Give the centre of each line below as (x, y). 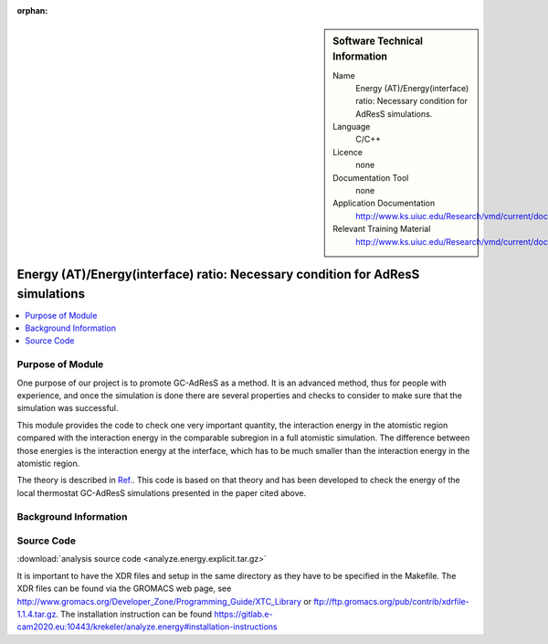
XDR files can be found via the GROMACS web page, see (124, 588)
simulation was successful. (68, 408)
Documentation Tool (371, 177)
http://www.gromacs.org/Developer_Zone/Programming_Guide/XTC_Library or (164, 601)
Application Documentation (384, 203)
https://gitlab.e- (243, 614)
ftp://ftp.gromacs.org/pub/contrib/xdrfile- (391, 601)
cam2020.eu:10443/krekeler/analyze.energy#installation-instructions (147, 627)
